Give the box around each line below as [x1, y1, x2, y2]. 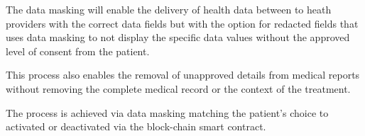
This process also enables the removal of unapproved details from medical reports [6, 67, 360, 82]
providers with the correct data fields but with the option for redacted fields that [6, 16, 359, 30]
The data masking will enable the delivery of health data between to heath [6, 2, 332, 16]
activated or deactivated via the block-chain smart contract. [6, 119, 266, 134]
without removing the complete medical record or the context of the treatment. [6, 81, 351, 96]
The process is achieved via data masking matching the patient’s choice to [6, 105, 329, 120]
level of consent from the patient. [6, 43, 150, 58]
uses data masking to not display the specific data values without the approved [6, 30, 350, 45]
